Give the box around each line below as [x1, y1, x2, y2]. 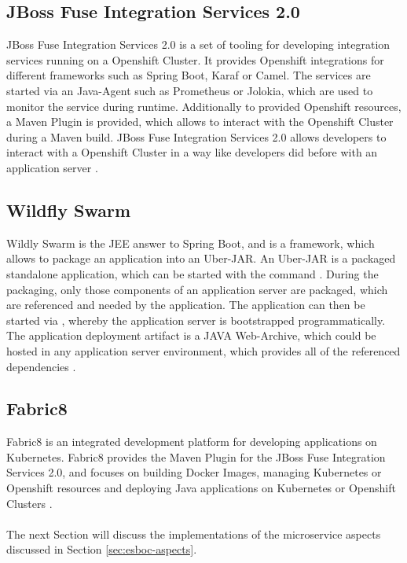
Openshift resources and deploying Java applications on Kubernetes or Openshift [6, 480, 396, 496]
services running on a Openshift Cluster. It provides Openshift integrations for [6, 51, 384, 68]
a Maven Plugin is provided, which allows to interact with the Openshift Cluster [6, 113, 394, 130]
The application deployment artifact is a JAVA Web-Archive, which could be [6, 327, 376, 344]
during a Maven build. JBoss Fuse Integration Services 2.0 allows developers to [6, 128, 387, 145]
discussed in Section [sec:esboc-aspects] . [6, 541, 197, 557]
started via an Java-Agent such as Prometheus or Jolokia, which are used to [6, 82, 373, 98]
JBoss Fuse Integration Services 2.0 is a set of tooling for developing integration [6, 36, 390, 53]
